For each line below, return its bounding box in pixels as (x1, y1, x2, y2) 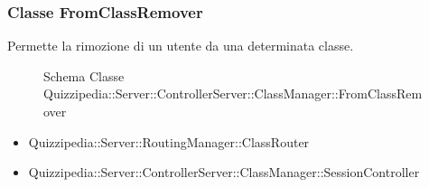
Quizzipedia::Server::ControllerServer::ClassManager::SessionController (28, 163, 420, 182)
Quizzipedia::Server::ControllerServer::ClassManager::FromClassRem (43, 84, 423, 103)
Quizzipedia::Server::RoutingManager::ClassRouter (28, 132, 310, 151)
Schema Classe (43, 66, 125, 85)
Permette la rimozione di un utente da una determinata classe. (7, 36, 354, 55)
